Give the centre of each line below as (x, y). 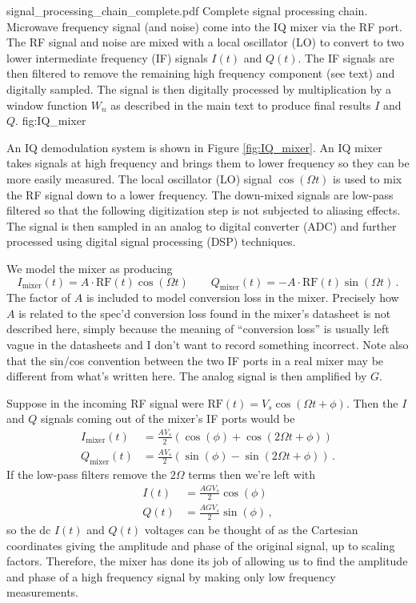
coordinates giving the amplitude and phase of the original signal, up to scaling (201, 545)
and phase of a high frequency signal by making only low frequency (171, 576)
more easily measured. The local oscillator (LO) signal (139, 178)
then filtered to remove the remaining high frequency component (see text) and (201, 73)
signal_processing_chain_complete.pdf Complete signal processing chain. (187, 10)
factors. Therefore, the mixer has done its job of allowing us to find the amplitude (207, 561)
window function (47, 105)
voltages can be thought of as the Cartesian (251, 529)
